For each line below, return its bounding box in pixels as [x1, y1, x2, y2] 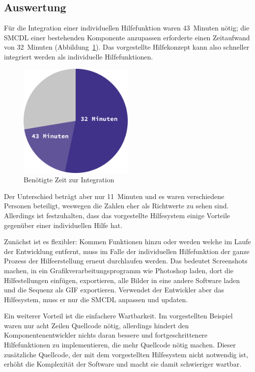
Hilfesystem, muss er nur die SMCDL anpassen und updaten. [4, 294, 188, 304]
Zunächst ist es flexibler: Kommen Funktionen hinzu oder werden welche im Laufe [4, 236, 251, 247]
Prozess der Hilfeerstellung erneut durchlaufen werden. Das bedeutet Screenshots [4, 256, 248, 266]
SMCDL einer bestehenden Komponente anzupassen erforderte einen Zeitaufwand [4, 32, 250, 42]
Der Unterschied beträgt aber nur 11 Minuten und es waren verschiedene [4, 191, 225, 201]
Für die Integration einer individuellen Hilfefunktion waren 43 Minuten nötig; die [4, 23, 250, 33]
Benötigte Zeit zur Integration [24, 174, 114, 185]
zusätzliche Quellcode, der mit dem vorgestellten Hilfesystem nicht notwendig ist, [4, 349, 249, 359]
